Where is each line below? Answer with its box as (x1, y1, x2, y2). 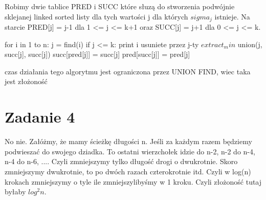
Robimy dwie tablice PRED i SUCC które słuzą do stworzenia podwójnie (5, 1, 235, 11)
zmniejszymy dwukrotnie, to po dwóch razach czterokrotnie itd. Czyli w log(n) (5, 166, 251, 176)
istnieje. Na (214, 11, 250, 22)
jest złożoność (5, 76, 48, 87)
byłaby (5, 186, 26, 197)
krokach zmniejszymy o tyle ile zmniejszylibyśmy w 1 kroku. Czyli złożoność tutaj (5, 176, 262, 187)
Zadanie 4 (5, 106, 75, 127)
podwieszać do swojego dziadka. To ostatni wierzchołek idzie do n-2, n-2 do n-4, (5, 146, 255, 156)
